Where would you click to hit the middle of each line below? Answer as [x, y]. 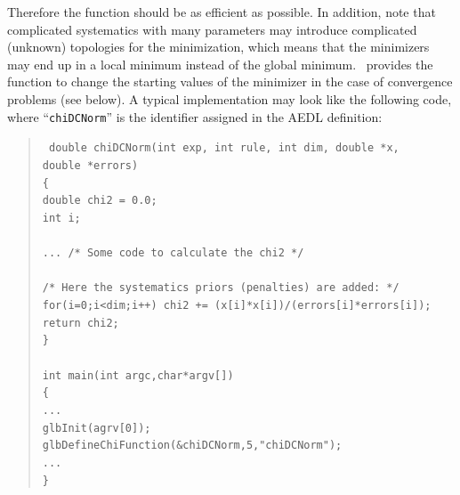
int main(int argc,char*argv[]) [138, 375]
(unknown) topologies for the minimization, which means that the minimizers [218, 47]
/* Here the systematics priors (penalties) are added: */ [221, 288]
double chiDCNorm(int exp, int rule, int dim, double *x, [224, 148]
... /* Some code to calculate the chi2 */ [173, 253]
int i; [61, 218]
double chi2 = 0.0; [100, 201]
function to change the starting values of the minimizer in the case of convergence [230, 81]
